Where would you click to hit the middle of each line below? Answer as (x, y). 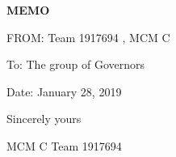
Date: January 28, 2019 (64, 91)
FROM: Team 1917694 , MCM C (88, 37)
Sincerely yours (44, 119)
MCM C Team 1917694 (64, 145)
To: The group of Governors (76, 64)
